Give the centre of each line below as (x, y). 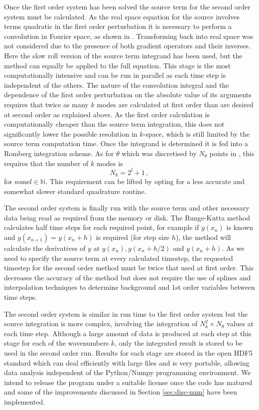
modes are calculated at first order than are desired (175, 104)
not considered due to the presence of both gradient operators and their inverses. (127, 46)
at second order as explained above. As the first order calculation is (107, 114)
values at (240, 323)
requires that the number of (46, 163)
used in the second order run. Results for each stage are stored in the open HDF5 (129, 352)
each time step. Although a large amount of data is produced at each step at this (128, 333)
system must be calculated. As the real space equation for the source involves (122, 16)
